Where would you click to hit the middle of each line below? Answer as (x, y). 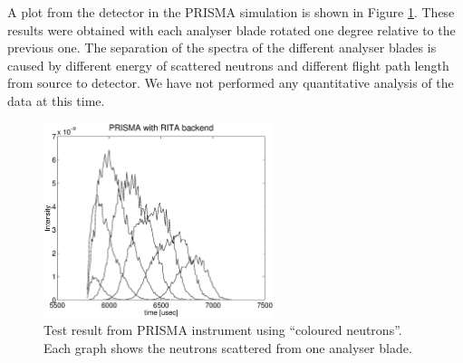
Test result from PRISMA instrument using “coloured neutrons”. (223, 330)
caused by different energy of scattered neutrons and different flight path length (228, 65)
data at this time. (56, 100)
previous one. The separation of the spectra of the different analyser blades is (222, 48)
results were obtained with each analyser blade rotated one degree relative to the (231, 29)
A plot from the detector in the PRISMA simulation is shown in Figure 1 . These (231, 12)
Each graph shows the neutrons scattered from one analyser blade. (228, 347)
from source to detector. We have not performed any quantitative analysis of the (231, 83)
